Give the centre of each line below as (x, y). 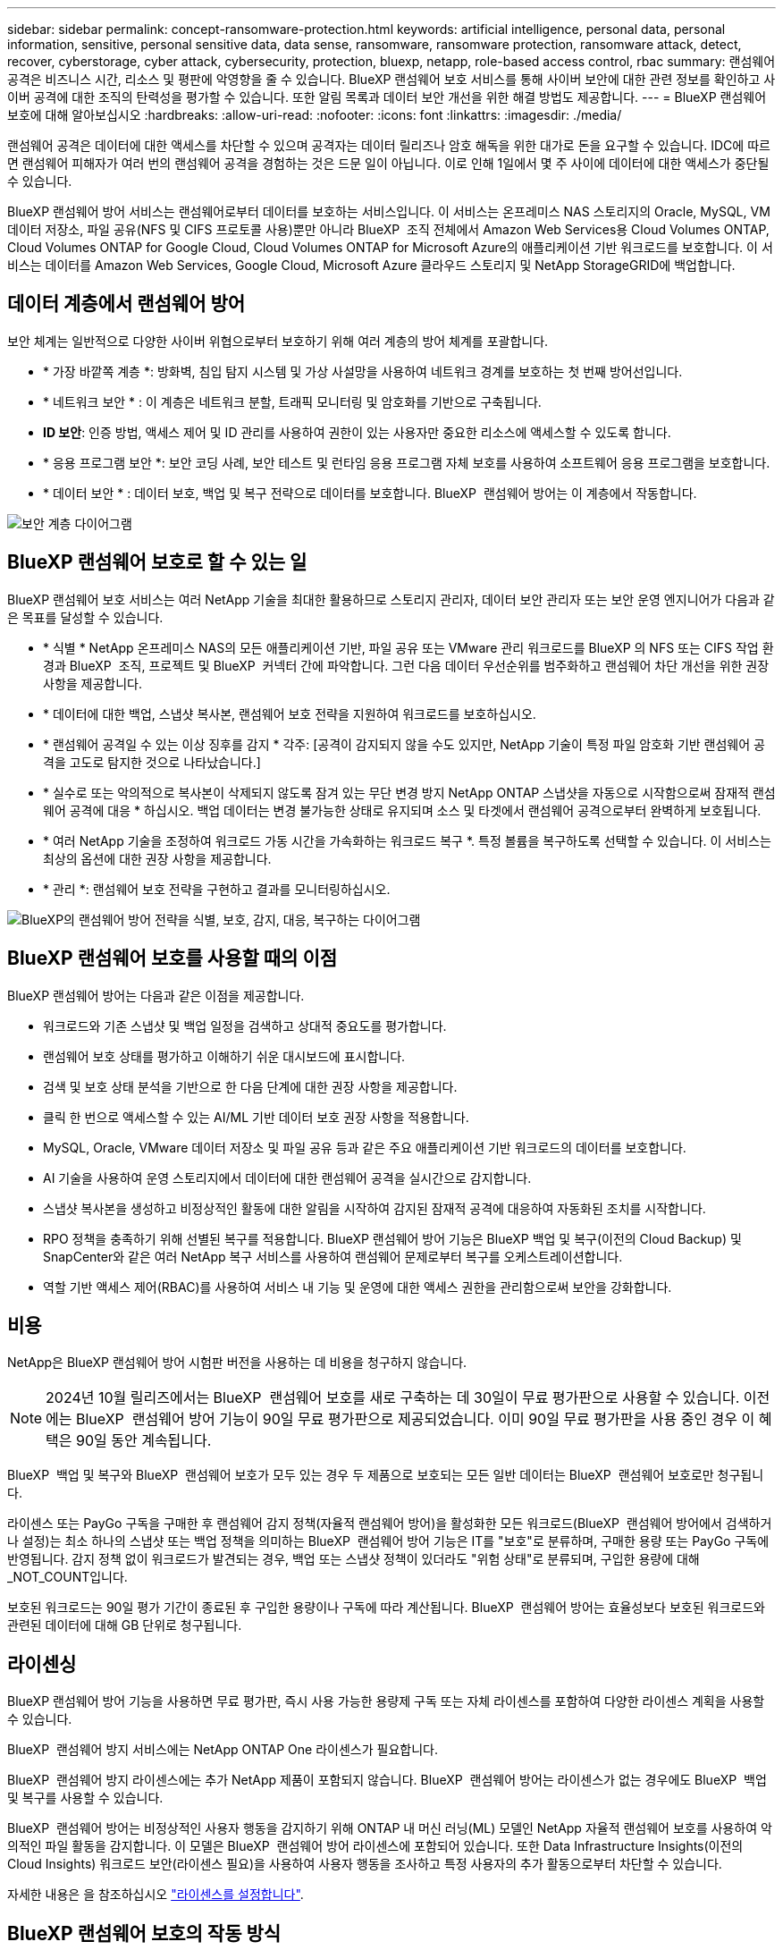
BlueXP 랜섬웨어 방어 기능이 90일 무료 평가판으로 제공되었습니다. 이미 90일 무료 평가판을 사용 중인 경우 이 (416, 1419)
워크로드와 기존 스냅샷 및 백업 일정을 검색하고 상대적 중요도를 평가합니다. (245, 1026)
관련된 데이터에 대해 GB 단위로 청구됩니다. (125, 1625)
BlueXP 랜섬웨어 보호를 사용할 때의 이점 (173, 958)
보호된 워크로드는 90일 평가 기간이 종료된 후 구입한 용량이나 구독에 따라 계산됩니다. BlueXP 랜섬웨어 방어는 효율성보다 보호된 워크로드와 (386, 1608)
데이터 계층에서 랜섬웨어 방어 (126, 304)
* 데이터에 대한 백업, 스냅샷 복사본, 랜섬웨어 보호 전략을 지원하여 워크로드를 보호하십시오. (290, 713)
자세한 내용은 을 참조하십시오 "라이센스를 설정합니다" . (156, 1895)
